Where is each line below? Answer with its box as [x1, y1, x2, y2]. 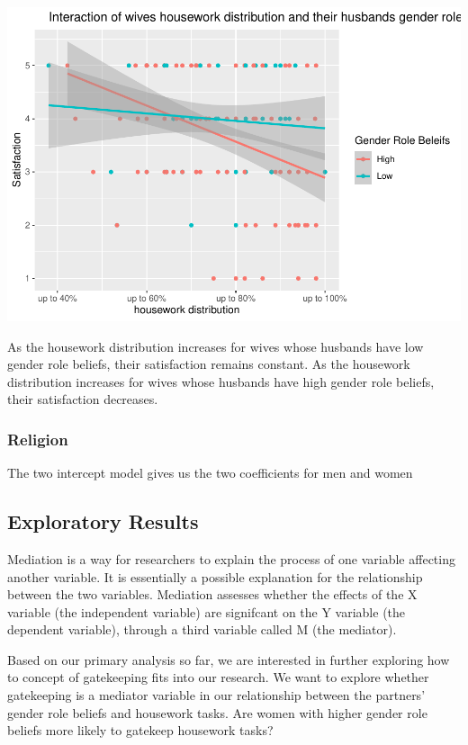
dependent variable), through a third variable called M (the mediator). [7, 620, 397, 639]
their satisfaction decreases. [7, 390, 158, 408]
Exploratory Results [7, 507, 199, 535]
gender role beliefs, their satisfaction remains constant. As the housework [7, 355, 410, 373]
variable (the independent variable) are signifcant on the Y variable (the [7, 602, 406, 621]
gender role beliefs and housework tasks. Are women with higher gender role [7, 703, 427, 722]
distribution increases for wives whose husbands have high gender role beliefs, [7, 372, 435, 390]
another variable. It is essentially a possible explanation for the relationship [7, 567, 423, 586]
